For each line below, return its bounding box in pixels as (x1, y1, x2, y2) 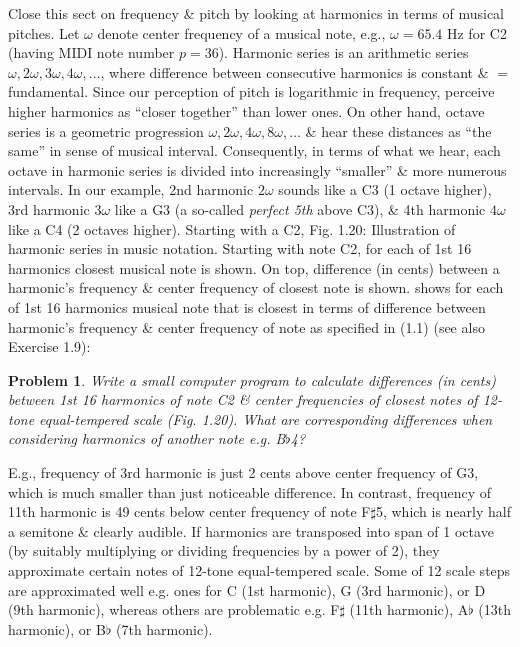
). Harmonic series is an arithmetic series (218, 42, 469, 63)
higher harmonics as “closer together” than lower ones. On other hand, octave (8, 100, 485, 121)
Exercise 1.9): (8, 336, 91, 357)
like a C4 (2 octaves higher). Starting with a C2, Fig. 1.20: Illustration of (8, 218, 456, 239)
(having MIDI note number (8, 42, 175, 63)
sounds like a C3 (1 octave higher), (278, 179, 492, 200)
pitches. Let (8, 22, 80, 43)
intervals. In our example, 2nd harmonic (8, 179, 254, 200)
